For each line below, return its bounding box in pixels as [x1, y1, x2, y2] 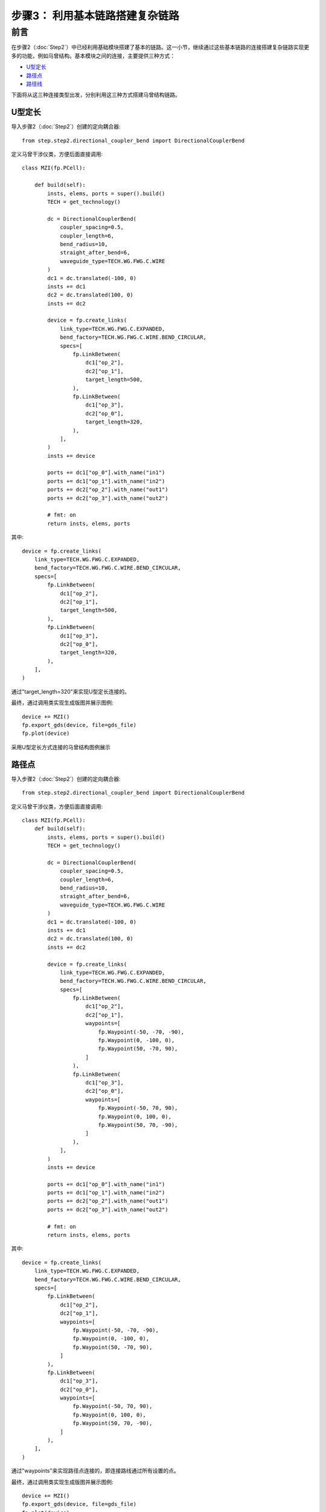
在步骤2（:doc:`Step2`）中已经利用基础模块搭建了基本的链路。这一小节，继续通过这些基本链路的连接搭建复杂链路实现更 [11, 44, 310, 51]
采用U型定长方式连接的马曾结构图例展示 [11, 743, 111, 751]
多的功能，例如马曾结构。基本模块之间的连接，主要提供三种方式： [11, 52, 175, 59]
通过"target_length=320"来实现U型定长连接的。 [11, 688, 130, 695]
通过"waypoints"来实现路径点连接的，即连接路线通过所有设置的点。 [11, 1467, 179, 1475]
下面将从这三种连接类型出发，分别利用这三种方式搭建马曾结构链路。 [11, 91, 181, 99]
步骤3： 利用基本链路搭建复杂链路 [11, 9, 179, 22]
